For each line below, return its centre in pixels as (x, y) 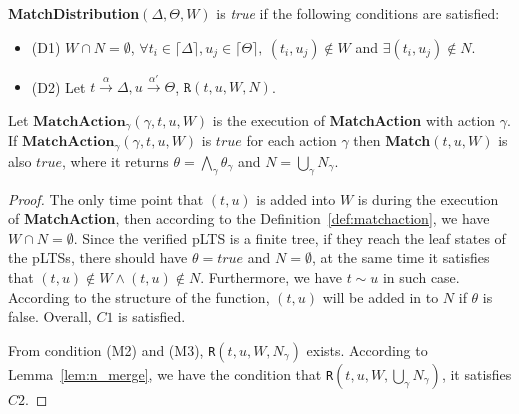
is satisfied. (152, 316)
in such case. (421, 277)
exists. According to (367, 349)
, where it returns (115, 160)
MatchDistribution (74, 13)
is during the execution (428, 198)
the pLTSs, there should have (98, 257)
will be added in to (380, 296)
